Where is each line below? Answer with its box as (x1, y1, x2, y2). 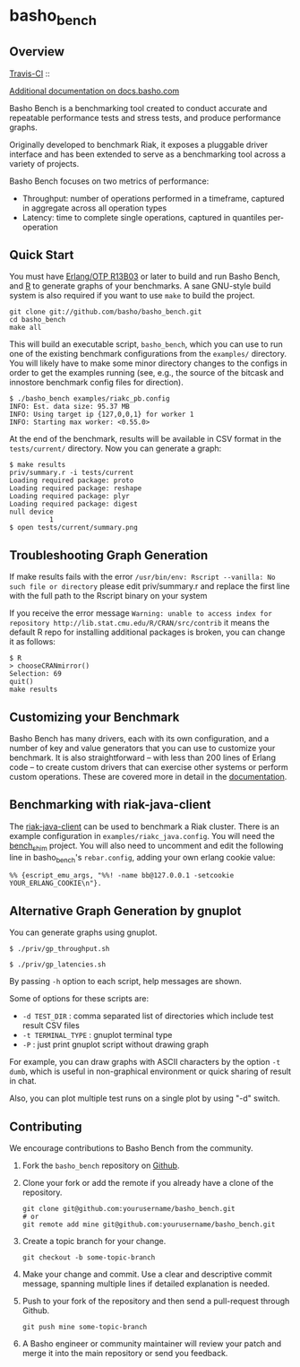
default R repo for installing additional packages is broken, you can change (9, 627, 286, 637)
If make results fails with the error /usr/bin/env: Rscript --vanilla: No (9, 571, 276, 583)
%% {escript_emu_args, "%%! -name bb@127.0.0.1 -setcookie (9, 871, 235, 880)
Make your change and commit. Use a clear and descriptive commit (21, 1269, 273, 1280)
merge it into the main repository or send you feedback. (21, 1348, 228, 1359)
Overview (9, 44, 65, 59)
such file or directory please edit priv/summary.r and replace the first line (9, 581, 290, 592)
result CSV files (21, 1020, 81, 1031)
